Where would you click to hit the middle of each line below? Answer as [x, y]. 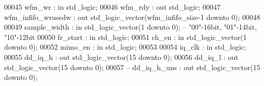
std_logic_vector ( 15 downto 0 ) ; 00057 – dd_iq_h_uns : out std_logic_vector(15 [132, 67]
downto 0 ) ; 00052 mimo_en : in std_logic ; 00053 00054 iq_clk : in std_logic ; [125, 47]
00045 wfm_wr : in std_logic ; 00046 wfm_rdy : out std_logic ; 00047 [113, 7]
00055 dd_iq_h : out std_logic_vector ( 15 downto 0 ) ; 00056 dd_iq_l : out [121, 57]
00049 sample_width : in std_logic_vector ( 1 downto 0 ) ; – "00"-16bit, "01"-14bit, [130, 27]
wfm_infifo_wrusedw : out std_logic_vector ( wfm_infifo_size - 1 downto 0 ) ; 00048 [132, 17]
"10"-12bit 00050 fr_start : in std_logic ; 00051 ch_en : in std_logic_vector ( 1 [126, 37]
